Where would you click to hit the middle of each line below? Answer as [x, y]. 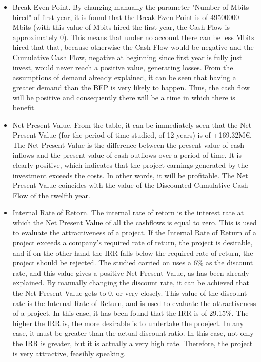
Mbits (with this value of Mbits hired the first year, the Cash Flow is [121, 27]
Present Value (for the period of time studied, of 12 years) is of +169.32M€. [132, 135]
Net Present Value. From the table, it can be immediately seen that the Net [132, 125]
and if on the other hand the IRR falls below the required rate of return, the [133, 252]
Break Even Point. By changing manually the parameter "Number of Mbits [131, 7]
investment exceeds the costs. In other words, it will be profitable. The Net [130, 175]
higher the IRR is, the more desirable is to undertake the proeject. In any [128, 323]
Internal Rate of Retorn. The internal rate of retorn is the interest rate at [128, 212]
